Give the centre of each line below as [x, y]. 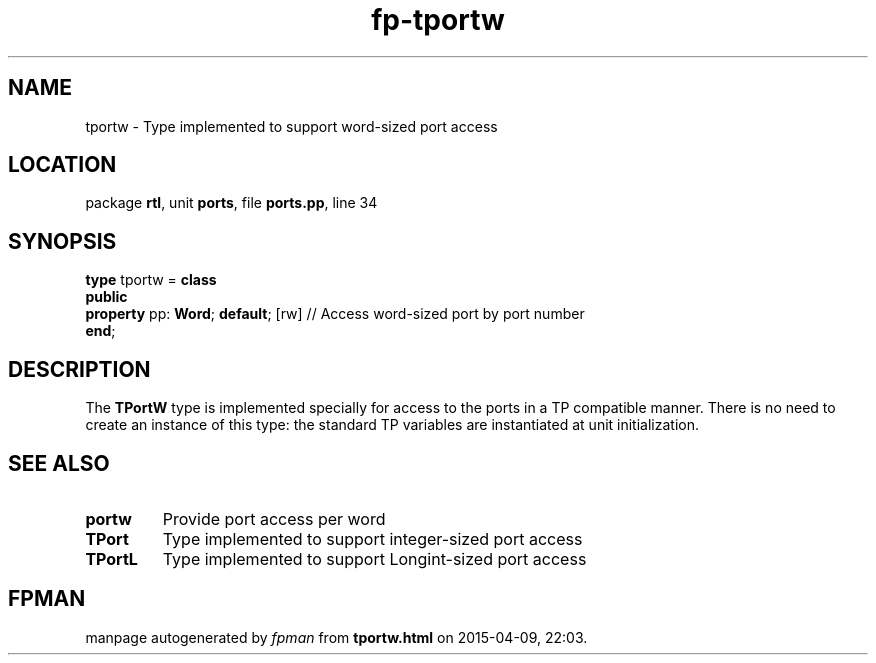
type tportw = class [151, 280]
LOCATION [62, 165]
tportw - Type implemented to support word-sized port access [291, 126]
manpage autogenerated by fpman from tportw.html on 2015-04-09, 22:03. [336, 637]
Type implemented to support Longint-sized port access [374, 558]
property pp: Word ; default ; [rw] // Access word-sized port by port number [335, 314]
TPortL [111, 558]
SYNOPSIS [62, 241]
